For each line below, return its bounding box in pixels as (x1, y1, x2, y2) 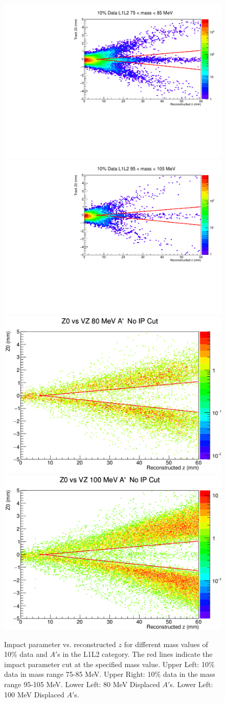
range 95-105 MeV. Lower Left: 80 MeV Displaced (4, 679, 160, 690)
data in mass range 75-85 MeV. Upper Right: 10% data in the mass (4, 669, 215, 679)
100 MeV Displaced (4, 689, 64, 699)
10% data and (4, 649, 48, 659)
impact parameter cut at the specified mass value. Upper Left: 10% (4, 658, 215, 669)
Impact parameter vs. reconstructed (4, 638, 116, 649)
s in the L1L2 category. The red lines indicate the (57, 649, 213, 659)
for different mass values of (124, 638, 208, 649)
